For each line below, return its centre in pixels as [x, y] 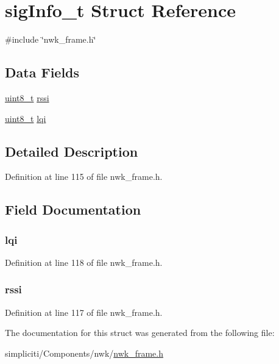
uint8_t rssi [27, 97]
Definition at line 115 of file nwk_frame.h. [84, 177]
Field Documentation [73, 209]
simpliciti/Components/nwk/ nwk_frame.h [84, 353]
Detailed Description [72, 151]
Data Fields [42, 72]
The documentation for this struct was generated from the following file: [140, 333]
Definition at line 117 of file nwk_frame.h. [84, 312]
